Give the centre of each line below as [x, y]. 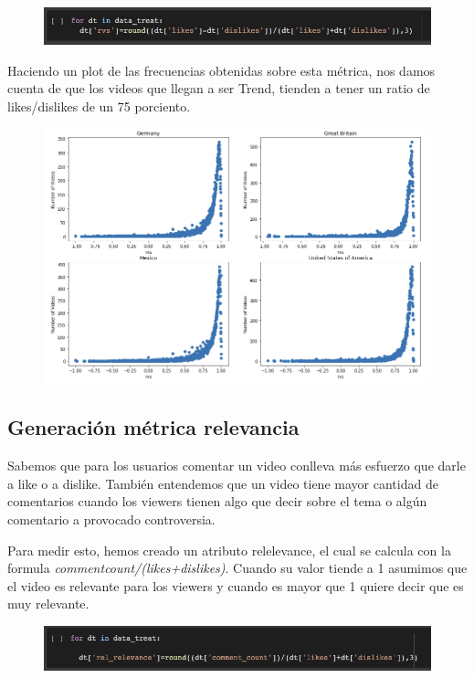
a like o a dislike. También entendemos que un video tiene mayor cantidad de [223, 483]
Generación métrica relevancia [153, 427]
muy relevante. [48, 604]
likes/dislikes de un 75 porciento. [99, 106]
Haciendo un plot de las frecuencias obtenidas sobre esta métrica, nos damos [221, 70]
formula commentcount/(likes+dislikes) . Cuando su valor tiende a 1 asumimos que [237, 568]
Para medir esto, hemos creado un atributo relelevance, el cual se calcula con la [229, 550]
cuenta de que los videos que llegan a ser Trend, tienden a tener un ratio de [219, 88]
